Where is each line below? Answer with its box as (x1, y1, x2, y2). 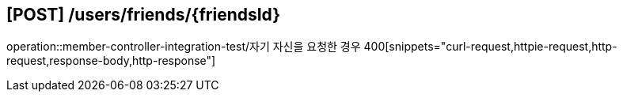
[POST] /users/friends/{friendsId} (6, 5, 281, 24)
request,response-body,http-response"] (6, 54, 216, 68)
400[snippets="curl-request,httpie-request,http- (363, 40, 617, 54)
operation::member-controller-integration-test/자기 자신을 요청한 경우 (6, 40, 361, 54)
